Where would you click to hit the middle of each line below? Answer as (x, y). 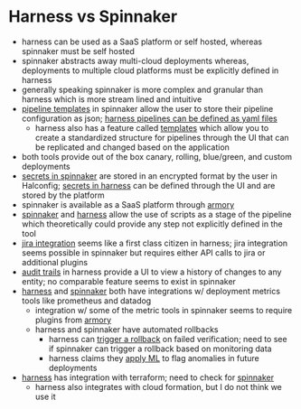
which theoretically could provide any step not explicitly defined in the (152, 224)
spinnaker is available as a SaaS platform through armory (128, 204)
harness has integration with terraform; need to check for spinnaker (148, 377)
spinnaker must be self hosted (78, 51)
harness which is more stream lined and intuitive (112, 99)
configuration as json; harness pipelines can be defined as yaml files (149, 118)
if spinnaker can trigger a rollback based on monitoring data (160, 349)
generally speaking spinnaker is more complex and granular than (142, 89)
